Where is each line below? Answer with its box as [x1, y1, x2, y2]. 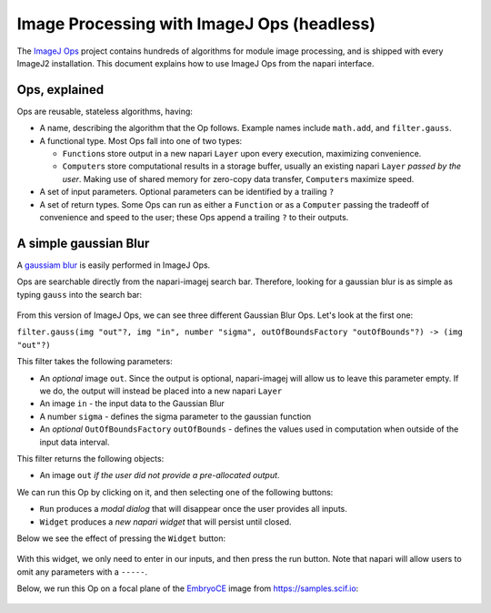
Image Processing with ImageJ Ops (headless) [16, 14, 376, 34]
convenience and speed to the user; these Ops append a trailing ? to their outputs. [39, 211, 349, 222]
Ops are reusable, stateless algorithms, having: [16, 106, 193, 117]
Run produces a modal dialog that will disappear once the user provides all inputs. [39, 504, 347, 515]
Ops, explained [16, 82, 105, 97]
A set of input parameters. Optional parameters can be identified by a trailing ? [39, 187, 335, 198]
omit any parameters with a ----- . [16, 566, 148, 577]
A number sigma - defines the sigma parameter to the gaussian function [39, 411, 312, 422]
